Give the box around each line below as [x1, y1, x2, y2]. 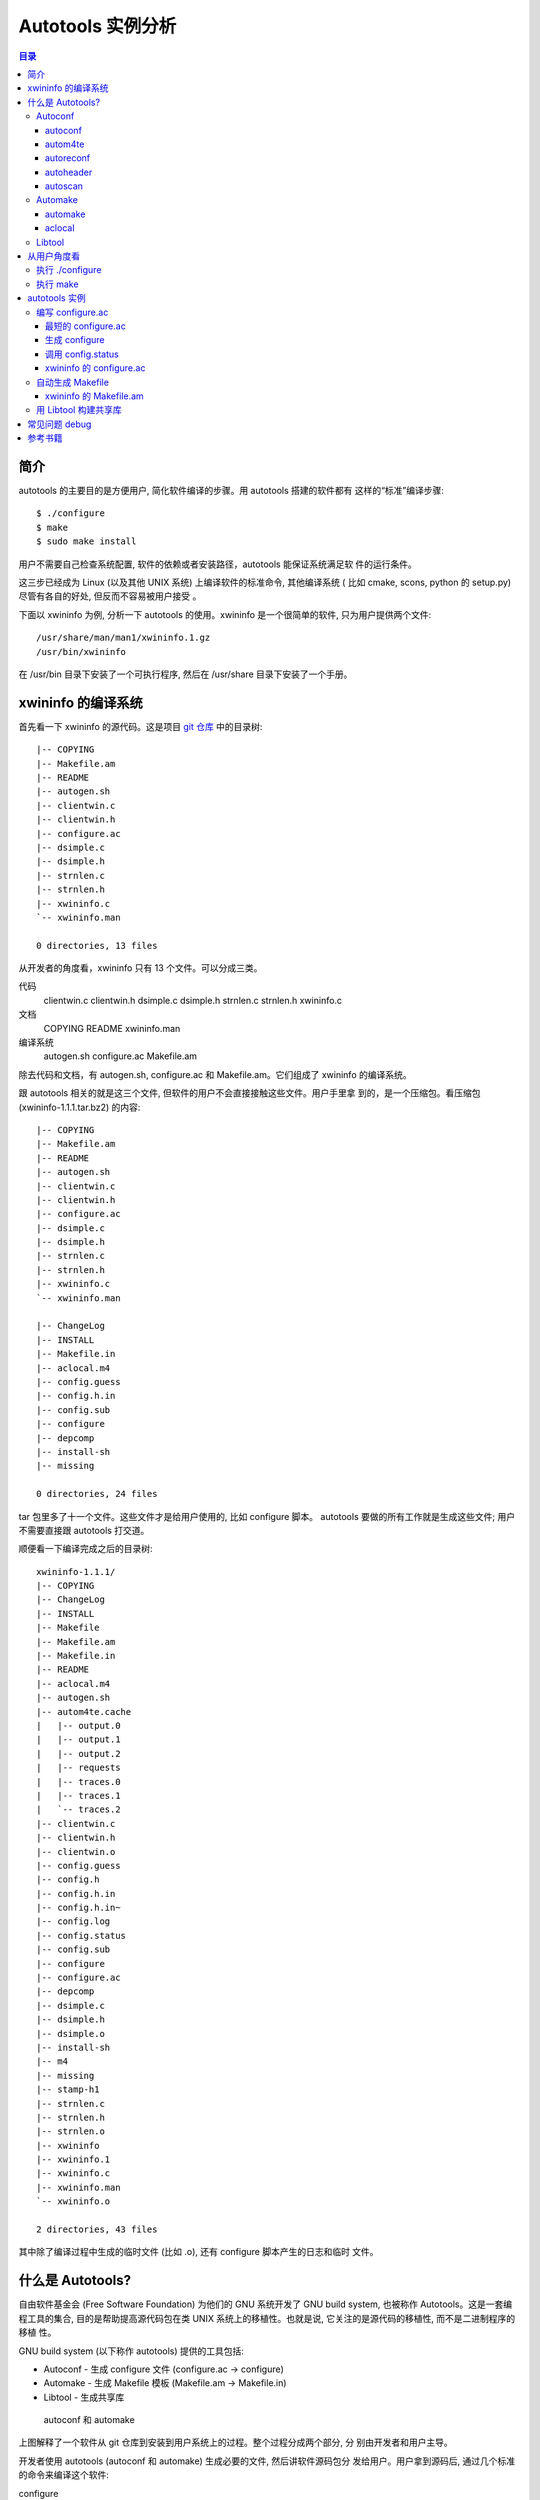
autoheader [45, 166, 93, 178]
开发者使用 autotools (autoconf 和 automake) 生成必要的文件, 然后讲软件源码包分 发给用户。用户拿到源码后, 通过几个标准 [18, 2455, 516, 2467]
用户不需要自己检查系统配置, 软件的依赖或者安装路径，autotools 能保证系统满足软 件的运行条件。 [18, 558, 417, 570]
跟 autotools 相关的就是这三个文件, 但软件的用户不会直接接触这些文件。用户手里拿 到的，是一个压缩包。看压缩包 [18, 1087, 481, 1099]
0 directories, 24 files [36, 1488, 158, 1500]
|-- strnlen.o [36, 2126, 105, 2137]
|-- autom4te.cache [36, 1706, 132, 1717]
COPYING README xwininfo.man [43, 1022, 181, 1034]
